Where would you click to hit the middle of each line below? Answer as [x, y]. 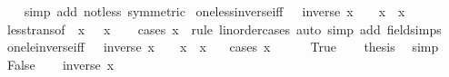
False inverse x [60, 64]
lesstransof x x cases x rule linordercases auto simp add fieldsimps [224, 29]
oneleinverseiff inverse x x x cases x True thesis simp [223, 47]
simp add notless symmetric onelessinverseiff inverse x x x [215, 11]
